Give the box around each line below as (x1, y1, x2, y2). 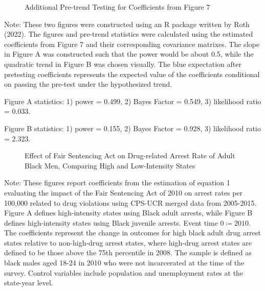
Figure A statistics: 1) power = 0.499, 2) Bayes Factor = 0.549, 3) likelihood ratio (4, 95, 261, 106)
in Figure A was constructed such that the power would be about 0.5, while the (4, 48, 254, 59)
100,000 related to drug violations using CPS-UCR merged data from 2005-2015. (4, 197, 257, 208)
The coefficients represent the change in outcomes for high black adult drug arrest (4, 227, 261, 238)
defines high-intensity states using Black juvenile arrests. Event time (4, 217, 218, 228)
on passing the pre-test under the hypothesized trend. (4, 79, 172, 89)
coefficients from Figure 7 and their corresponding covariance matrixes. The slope (4, 38, 259, 49)
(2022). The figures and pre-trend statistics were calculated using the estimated (4, 29, 253, 39)
